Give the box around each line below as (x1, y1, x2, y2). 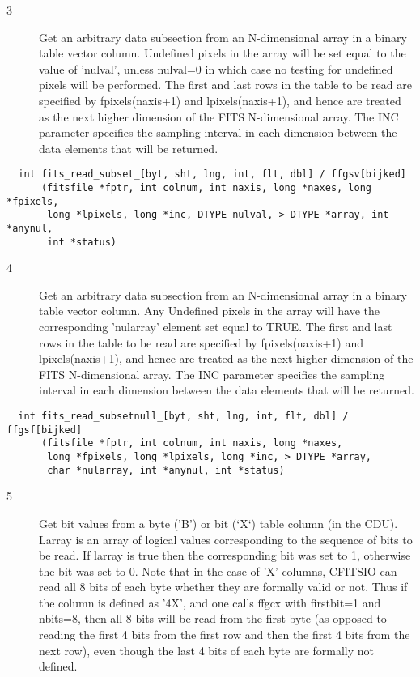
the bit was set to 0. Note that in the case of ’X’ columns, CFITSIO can (39, 562, 397, 579)
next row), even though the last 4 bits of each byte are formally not (39, 641, 375, 658)
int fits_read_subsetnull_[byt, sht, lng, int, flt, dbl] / (18, 411, 349, 423)
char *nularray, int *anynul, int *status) (47, 464, 285, 476)
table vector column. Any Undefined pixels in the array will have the (39, 302, 380, 319)
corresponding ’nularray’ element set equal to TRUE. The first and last (39, 318, 392, 335)
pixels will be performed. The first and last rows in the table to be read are (39, 76, 412, 93)
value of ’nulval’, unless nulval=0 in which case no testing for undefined (39, 60, 393, 77)
